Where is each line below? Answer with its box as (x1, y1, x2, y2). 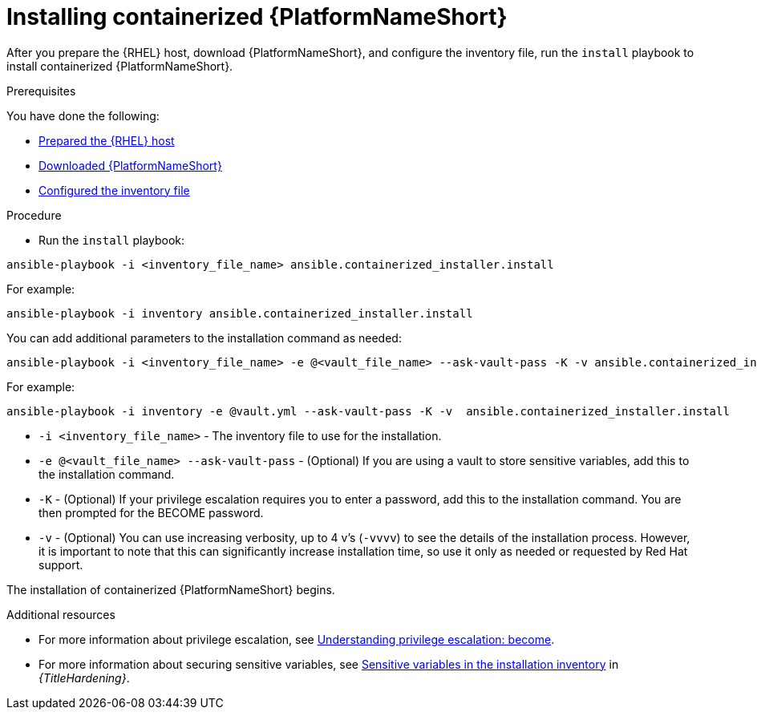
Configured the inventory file (38, 183, 190, 197)
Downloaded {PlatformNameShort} (38, 158, 222, 172)
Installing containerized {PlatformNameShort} (6, 3, 508, 30)
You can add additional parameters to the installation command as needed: (6, 330, 402, 345)
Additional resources (6, 607, 115, 621)
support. (38, 557, 83, 572)
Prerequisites (6, 83, 76, 98)
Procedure (6, 208, 62, 222)
